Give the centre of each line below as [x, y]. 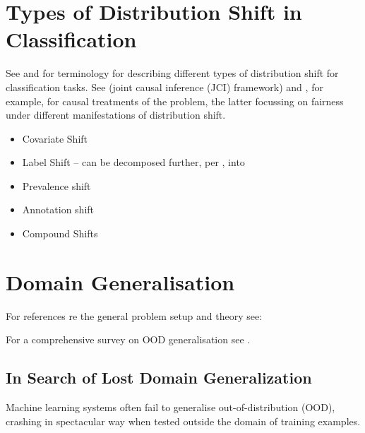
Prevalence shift [56, 185]
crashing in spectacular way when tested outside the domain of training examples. [183, 421]
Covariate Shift [55, 138]
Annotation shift [58, 209]
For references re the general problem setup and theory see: [134, 315]
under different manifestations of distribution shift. [116, 115]
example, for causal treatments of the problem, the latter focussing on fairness [175, 101]
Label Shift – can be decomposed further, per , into [133, 162]
